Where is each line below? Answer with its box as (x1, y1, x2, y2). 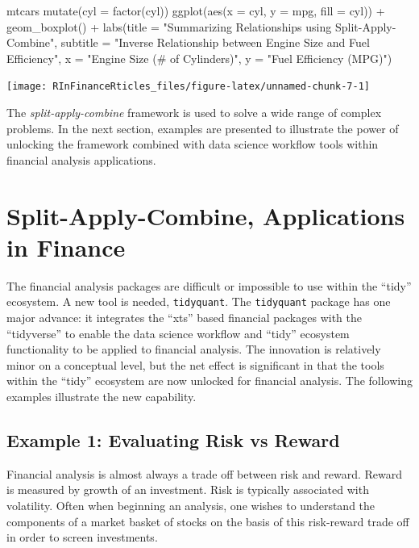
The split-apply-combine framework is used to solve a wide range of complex (6, 104, 382, 121)
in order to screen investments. (6, 529, 158, 546)
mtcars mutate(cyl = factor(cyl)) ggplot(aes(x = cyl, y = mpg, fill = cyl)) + (6, 2, 385, 19)
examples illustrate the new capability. (6, 387, 197, 404)
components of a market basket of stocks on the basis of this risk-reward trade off (6, 512, 409, 529)
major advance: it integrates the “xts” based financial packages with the (6, 308, 362, 325)
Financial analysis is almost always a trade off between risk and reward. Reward (6, 465, 403, 482)
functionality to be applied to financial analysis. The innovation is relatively (6, 341, 381, 358)
